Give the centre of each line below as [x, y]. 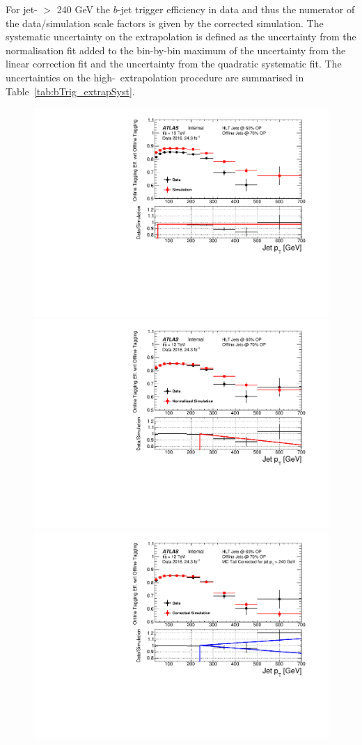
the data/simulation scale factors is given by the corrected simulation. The [165, 23]
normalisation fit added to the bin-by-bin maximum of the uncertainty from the [176, 50]
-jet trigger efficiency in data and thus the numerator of [236, 9]
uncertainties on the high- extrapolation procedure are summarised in [155, 77]
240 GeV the [84, 9]
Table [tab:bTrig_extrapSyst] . [70, 91]
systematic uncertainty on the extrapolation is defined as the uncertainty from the [181, 37]
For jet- [22, 9]
